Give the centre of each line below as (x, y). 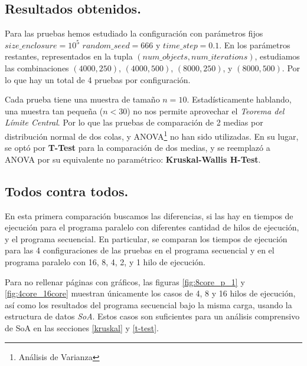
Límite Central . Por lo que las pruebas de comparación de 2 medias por (134, 122)
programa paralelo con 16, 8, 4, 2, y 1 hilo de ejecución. (105, 261)
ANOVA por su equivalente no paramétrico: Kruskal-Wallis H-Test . (133, 159)
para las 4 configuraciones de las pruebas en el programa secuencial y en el (140, 250)
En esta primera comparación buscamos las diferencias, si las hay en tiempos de (149, 215)
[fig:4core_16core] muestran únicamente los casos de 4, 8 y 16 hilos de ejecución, (150, 293)
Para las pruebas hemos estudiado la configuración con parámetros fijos (134, 33)
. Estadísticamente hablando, (239, 99)
